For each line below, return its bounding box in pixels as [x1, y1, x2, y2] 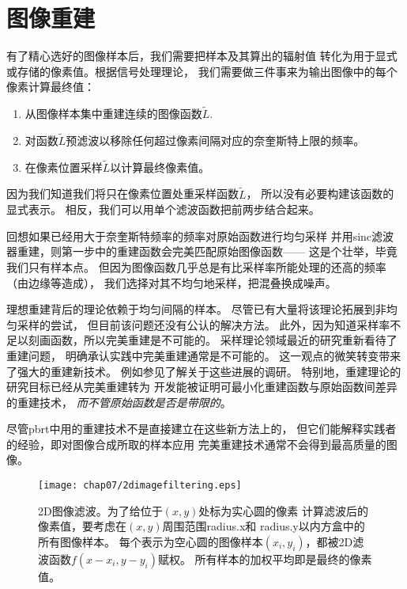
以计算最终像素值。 [110, 158, 210, 175]
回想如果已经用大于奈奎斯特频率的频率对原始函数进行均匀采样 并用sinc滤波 [6, 227, 394, 244]
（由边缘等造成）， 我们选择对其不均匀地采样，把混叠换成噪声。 [6, 274, 337, 291]
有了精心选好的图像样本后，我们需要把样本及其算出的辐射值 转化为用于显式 [6, 47, 398, 64]
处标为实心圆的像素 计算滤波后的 [198, 502, 368, 519]
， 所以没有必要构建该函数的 [246, 185, 394, 202]
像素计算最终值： [6, 78, 95, 95]
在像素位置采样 [24, 158, 103, 175]
